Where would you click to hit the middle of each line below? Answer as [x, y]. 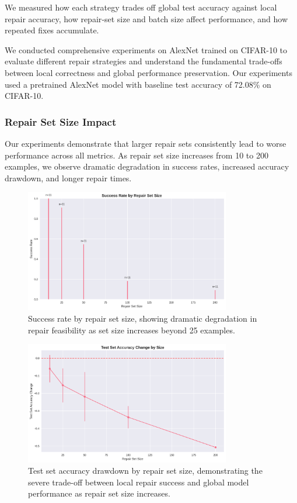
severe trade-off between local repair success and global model [139, 482]
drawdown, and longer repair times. [68, 178]
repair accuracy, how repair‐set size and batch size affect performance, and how [146, 18]
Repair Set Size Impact [61, 121]
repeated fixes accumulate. [52, 30]
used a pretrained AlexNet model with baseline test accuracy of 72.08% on [138, 84]
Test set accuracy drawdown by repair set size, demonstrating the [145, 471]
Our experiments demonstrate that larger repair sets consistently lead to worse [146, 143]
